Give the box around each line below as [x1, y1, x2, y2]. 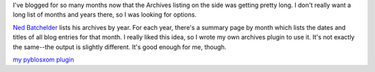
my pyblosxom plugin [12, 55, 74, 64]
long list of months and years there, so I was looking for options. [12, 10, 197, 19]
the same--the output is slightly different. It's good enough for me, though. [12, 42, 227, 51]
